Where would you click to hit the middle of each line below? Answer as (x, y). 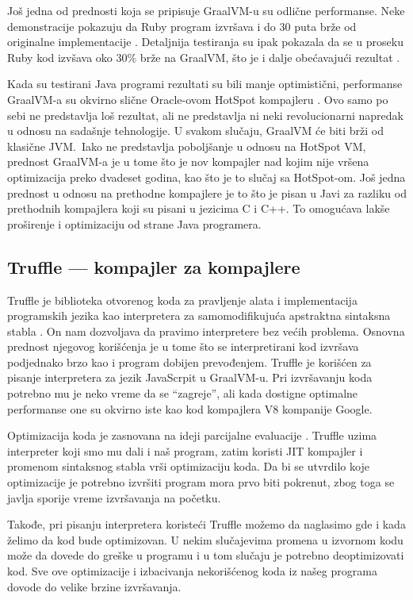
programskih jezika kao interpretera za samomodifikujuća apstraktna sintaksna (199, 315)
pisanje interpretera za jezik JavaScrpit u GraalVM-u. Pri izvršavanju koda (190, 377)
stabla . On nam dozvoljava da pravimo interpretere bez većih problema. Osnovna (206, 331)
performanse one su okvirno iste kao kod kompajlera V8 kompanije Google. (190, 408)
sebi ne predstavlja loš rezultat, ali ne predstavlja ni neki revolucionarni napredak (205, 115)
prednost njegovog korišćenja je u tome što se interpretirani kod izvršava (183, 346)
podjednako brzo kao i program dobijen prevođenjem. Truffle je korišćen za (189, 362)
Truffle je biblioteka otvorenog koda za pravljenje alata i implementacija (182, 300)
